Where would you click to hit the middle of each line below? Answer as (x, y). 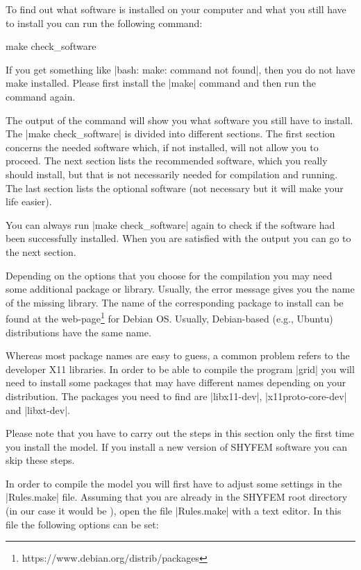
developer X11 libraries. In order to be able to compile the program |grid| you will (180, 369)
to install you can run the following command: (104, 23)
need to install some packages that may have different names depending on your (176, 382)
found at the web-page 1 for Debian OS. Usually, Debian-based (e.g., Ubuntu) (169, 317)
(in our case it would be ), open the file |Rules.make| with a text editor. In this (174, 511)
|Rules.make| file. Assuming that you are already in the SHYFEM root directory (177, 497)
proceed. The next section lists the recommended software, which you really (167, 161)
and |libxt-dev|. (38, 409)
